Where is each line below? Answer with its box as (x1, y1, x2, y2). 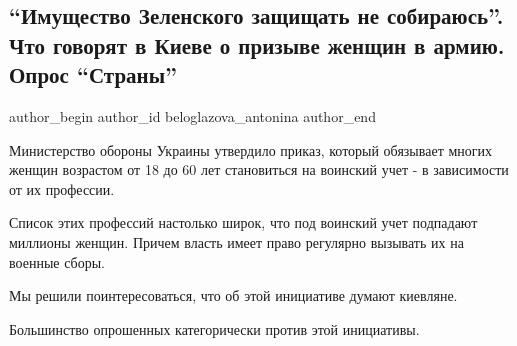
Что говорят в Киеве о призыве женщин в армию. (9, 29, 505, 60)
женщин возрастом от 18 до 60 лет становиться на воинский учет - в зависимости (9, 159, 509, 180)
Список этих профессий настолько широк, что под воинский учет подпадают (9, 212, 478, 233)
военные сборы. (9, 251, 105, 272)
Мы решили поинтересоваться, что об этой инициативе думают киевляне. (9, 285, 458, 306)
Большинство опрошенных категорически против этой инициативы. (9, 318, 420, 339)
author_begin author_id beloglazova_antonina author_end (9, 105, 376, 126)
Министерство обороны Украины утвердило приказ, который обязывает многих (9, 139, 492, 160)
